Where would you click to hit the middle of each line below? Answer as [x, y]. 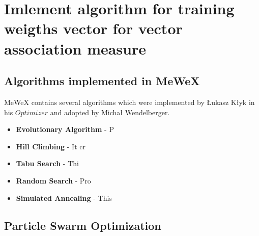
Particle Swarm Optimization [83, 225]
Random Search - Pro [53, 180]
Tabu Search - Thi [47, 163]
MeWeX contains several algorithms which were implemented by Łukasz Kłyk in [129, 102]
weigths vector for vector [93, 28]
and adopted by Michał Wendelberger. [110, 112]
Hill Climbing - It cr [51, 146]
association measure [75, 48]
